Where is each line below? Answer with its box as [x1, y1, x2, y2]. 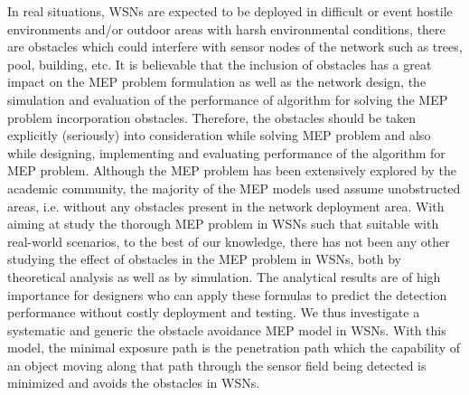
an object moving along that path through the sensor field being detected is [7, 355, 427, 374]
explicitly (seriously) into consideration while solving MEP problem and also [7, 126, 431, 145]
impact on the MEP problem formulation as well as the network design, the [7, 72, 427, 91]
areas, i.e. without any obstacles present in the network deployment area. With [7, 196, 445, 215]
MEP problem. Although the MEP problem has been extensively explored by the [7, 161, 456, 180]
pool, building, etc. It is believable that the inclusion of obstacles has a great [7, 54, 432, 73]
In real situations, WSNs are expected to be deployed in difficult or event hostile [7, 2, 453, 20]
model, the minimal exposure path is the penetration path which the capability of [7, 338, 461, 357]
